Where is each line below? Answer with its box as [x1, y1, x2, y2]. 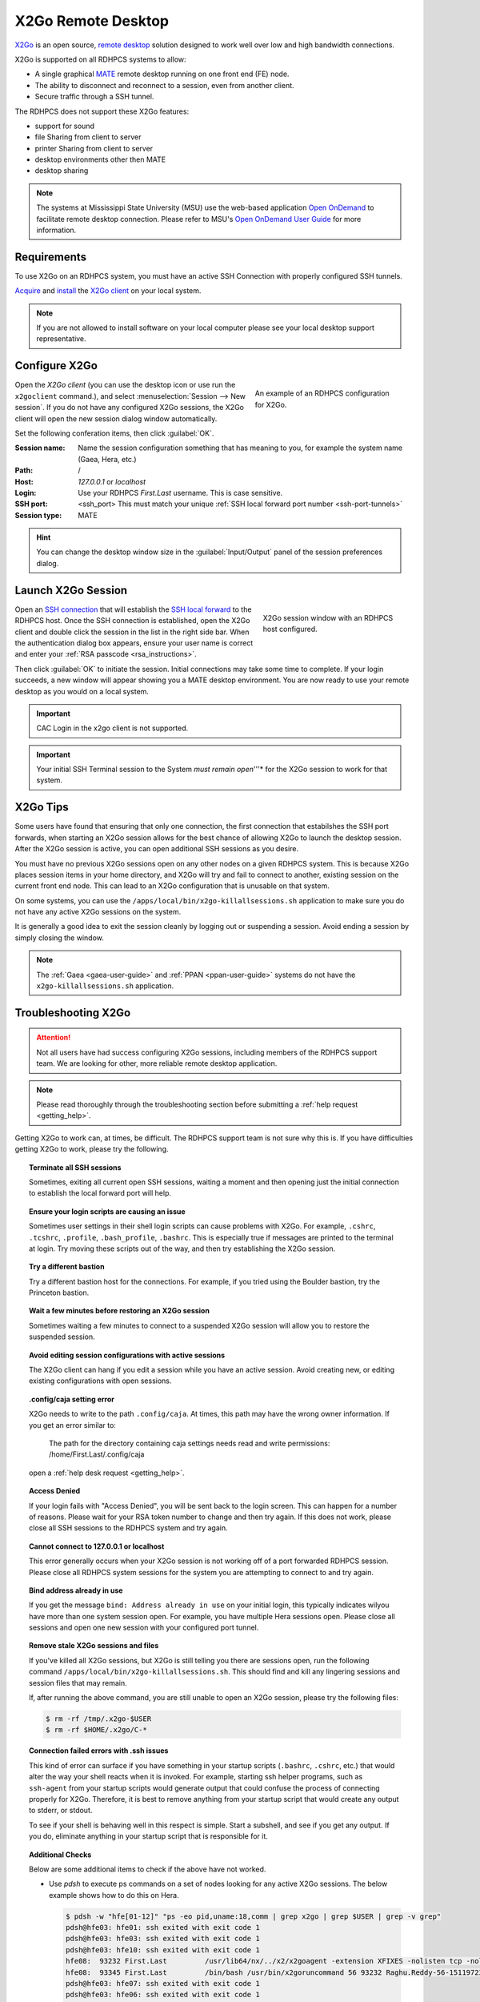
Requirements [14, 250, 87, 263]
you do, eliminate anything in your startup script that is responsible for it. [29, 1831, 268, 1841]
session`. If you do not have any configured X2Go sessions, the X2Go [14, 403, 244, 412]
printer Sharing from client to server [34, 143, 154, 153]
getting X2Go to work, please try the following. [14, 1144, 169, 1154]
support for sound [34, 121, 95, 131]
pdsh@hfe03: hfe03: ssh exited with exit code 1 [65, 1934, 260, 1944]
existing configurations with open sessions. [29, 1376, 172, 1385]
